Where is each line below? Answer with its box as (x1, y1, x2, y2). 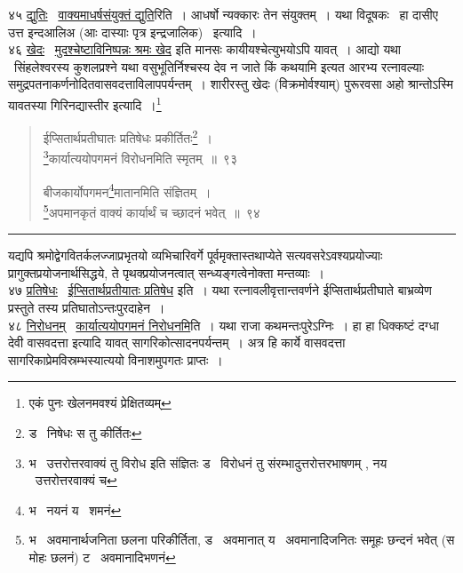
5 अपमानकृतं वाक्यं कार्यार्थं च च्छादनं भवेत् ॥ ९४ (43, 200, 260, 221)
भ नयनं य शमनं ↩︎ (28, 500, 122, 519)
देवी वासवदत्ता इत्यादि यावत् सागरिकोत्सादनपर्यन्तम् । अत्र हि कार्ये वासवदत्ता (8, 333, 346, 352)
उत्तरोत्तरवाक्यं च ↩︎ (35, 471, 117, 489)
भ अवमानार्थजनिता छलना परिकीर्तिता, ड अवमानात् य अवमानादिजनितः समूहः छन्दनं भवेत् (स (28, 530, 455, 549)
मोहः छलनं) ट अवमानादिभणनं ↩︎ (28, 547, 176, 566)
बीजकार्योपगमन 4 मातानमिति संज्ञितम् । (43, 179, 212, 201)
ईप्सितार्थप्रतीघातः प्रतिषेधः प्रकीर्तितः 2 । (43, 126, 212, 147)
